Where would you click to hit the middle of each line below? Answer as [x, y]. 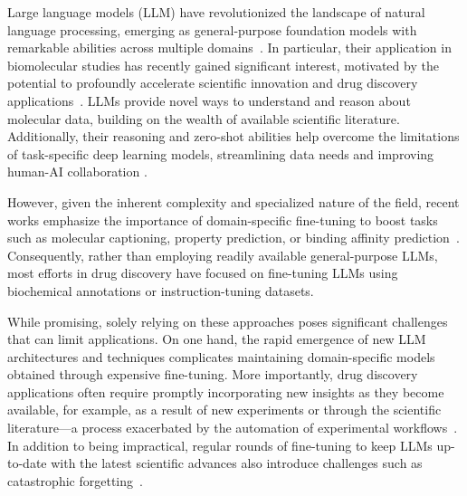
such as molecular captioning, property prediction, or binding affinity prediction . [233, 238]
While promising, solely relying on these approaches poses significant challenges [228, 321]
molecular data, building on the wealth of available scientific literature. [204, 118]
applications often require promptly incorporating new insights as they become [226, 391]
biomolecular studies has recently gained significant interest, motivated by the [223, 65]
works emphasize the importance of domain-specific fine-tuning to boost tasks [223, 219]
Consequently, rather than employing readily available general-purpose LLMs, [223, 255]
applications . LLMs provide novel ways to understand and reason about [209, 100]
